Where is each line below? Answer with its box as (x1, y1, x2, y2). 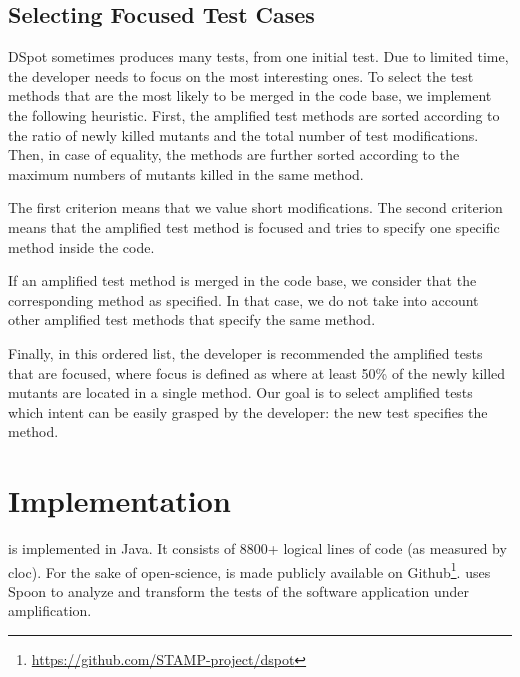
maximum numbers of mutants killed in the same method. (8, 163, 364, 184)
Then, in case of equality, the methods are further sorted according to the (8, 144, 460, 165)
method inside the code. (8, 236, 155, 257)
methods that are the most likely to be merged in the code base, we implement (8, 85, 492, 106)
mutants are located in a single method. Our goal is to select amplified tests (8, 382, 473, 403)
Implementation (8, 480, 231, 521)
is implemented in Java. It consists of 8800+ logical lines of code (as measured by (8, 538, 507, 559)
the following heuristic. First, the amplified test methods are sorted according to (8, 104, 500, 125)
